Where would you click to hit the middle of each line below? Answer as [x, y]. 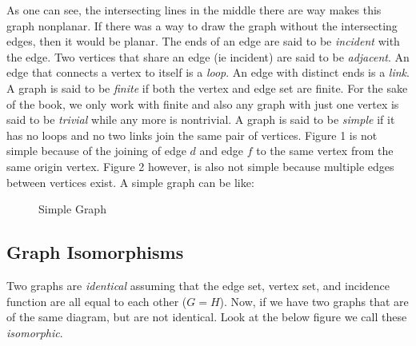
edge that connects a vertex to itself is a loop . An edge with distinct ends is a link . [208, 72]
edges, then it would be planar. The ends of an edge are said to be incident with [203, 41]
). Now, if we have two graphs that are [314, 301]
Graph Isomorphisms [95, 252]
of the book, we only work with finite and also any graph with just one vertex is [203, 103]
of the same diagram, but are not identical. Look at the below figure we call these [207, 317]
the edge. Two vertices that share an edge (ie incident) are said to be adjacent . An [208, 56]
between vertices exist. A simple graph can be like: [130, 182]
